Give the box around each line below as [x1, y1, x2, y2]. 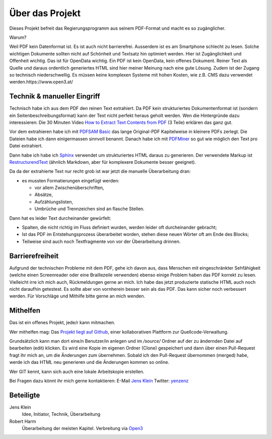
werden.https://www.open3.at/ [9, 79, 73, 85]
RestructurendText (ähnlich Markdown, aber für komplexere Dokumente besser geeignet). [9, 159, 196, 165]
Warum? [9, 34, 27, 40]
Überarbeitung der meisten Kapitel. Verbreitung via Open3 [22, 425, 143, 431]
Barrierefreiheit [9, 252, 59, 260]
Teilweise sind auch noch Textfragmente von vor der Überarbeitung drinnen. [22, 238, 181, 244]
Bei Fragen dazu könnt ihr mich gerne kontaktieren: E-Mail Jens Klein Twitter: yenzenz [9, 378, 189, 384]
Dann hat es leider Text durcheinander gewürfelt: [9, 215, 111, 221]
